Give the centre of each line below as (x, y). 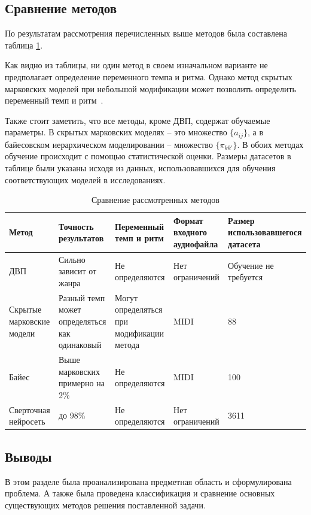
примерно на (81, 383)
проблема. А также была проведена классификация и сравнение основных (140, 493)
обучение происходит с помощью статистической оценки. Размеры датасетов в (148, 156)
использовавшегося (265, 232)
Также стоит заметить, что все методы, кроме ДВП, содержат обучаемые (138, 120)
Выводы (28, 456)
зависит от (77, 271)
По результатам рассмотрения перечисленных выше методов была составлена (146, 33)
